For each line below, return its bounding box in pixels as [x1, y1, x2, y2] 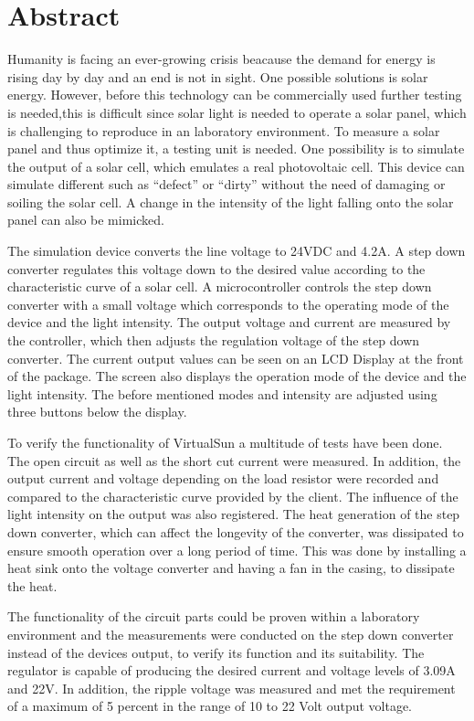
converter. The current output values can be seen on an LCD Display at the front [7, 348, 464, 367]
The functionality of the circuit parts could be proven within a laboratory [7, 607, 420, 626]
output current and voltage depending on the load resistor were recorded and [7, 469, 439, 488]
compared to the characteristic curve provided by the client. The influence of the [7, 486, 458, 505]
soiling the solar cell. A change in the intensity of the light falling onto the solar [7, 192, 454, 211]
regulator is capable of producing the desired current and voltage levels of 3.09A [7, 661, 456, 680]
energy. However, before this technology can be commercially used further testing [7, 85, 462, 104]
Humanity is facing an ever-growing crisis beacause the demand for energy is [7, 49, 436, 69]
